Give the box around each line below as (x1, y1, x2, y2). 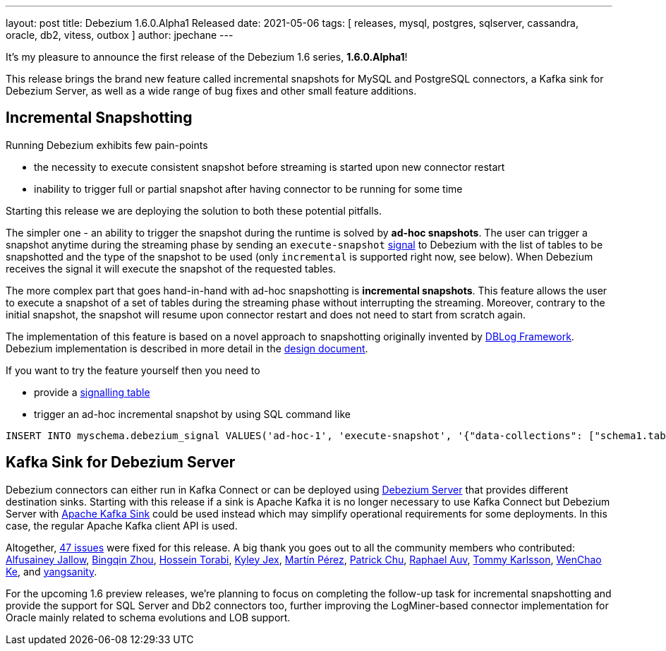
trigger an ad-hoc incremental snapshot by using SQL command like (34, 407, 351, 420)
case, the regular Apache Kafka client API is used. (6, 519, 238, 532)
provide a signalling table (34, 386, 150, 398)
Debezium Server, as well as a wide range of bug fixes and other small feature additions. (6, 85, 417, 97)
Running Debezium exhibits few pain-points (6, 138, 208, 151)
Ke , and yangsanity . (6, 565, 97, 578)
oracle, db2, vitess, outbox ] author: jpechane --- (6, 29, 234, 41)
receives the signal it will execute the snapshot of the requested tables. (6, 262, 337, 275)
